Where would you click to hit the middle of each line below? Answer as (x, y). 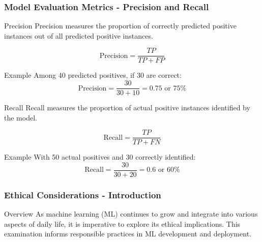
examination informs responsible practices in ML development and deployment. (128, 234)
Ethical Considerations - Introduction (83, 194)
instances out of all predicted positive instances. (79, 35)
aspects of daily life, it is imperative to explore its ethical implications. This (122, 223)
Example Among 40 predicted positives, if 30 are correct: (93, 75)
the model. (21, 117)
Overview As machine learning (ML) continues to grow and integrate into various (131, 214)
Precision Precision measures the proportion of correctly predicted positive (120, 26)
